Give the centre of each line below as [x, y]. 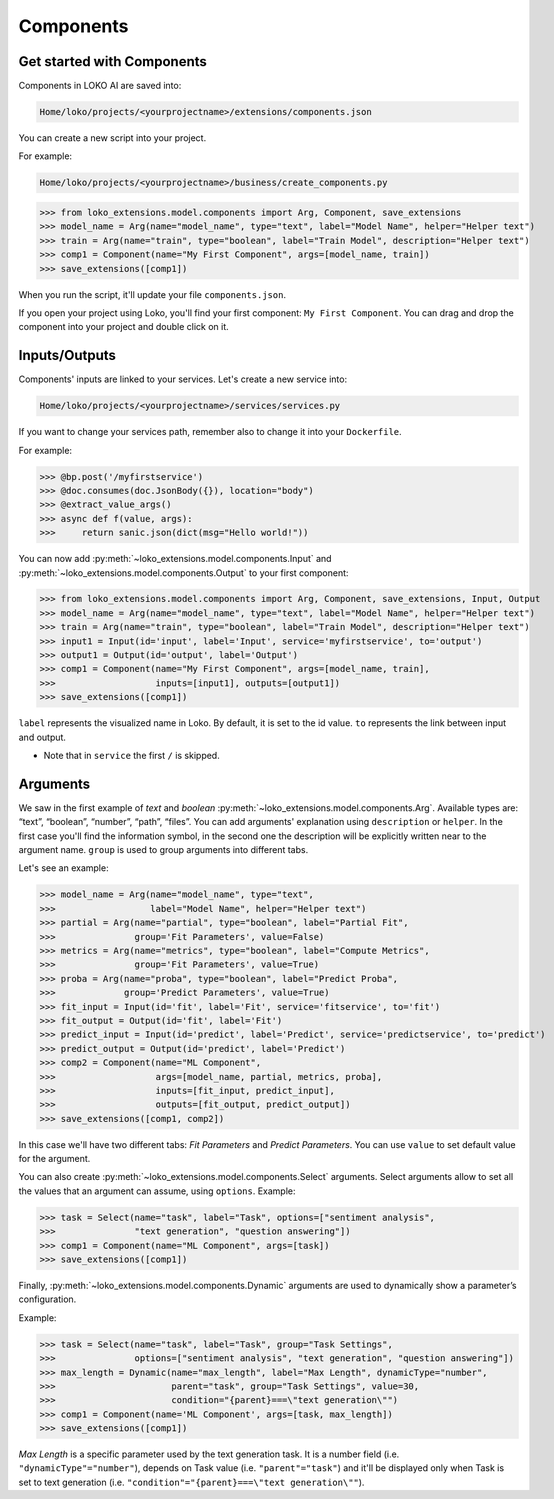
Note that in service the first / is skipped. [131, 755]
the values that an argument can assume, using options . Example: [157, 1191]
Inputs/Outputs [67, 355]
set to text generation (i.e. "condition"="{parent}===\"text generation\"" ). [191, 1482]
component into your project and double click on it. [123, 327]
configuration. [47, 1299]
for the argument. [54, 1159]
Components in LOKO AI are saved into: [100, 86]
